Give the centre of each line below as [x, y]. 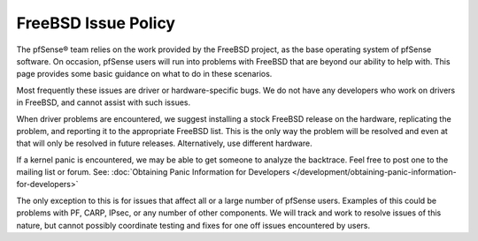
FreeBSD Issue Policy [96, 23]
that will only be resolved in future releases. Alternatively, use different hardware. [165, 143]
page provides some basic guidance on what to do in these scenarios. [144, 74]
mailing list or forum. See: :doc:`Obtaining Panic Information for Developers [153, 172]
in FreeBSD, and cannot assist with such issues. [104, 102]
